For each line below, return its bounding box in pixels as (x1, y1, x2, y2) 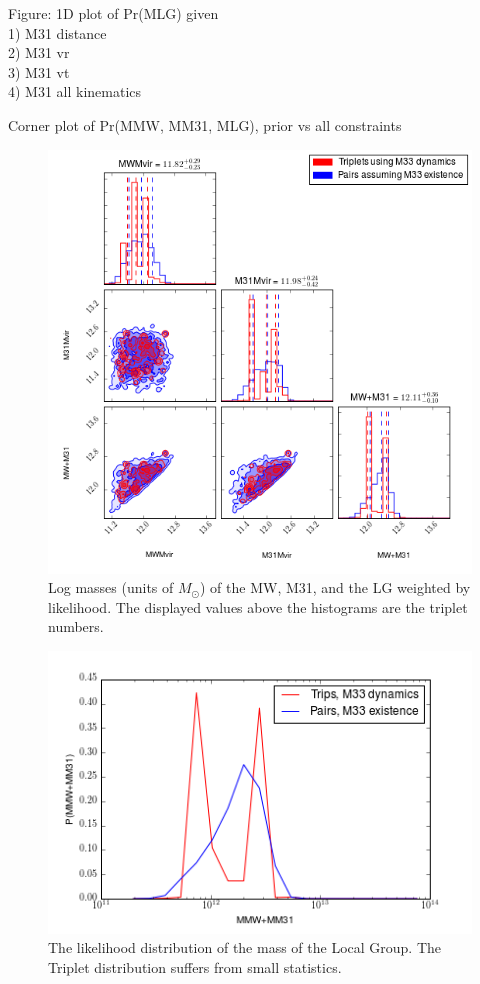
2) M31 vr (8, 42, 70, 63)
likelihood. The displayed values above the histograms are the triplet (48, 596, 468, 617)
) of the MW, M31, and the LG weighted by (199, 577, 471, 598)
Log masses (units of (48, 577, 174, 598)
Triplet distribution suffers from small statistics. (48, 956, 342, 977)
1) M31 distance (8, 22, 107, 43)
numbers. (48, 616, 104, 637)
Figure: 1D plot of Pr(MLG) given (8, 3, 219, 23)
